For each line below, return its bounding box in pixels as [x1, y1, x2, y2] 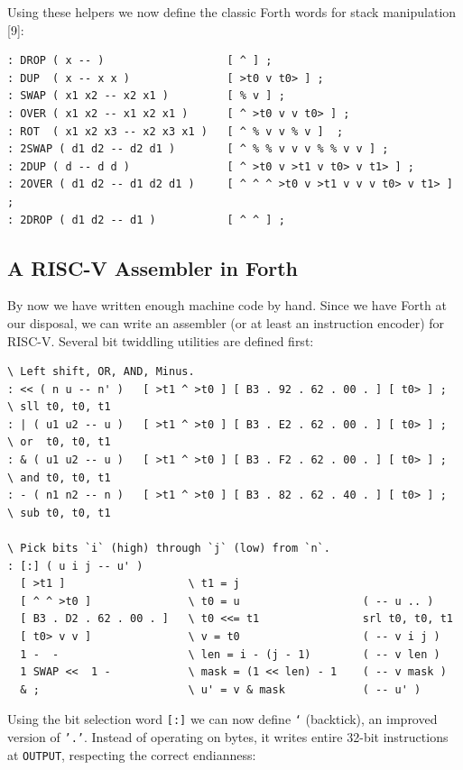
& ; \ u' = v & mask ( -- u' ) [20, 683, 421, 696]
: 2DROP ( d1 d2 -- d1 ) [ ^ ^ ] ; [7, 213, 285, 226]
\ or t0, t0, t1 [7, 435, 111, 449]
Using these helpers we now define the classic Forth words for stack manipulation [7, 3, 457, 21]
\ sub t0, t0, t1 [7, 506, 111, 519]
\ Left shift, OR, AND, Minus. [7, 365, 195, 379]
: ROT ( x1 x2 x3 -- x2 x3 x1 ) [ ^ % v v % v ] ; [7, 124, 344, 138]
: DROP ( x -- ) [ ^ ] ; [7, 54, 273, 68]
